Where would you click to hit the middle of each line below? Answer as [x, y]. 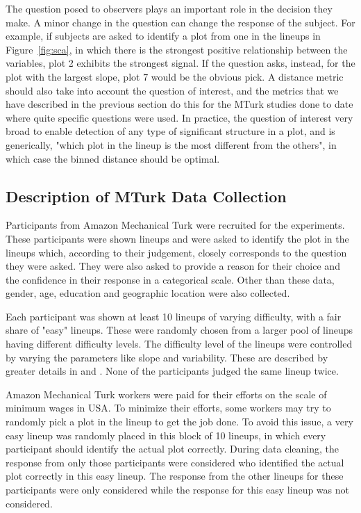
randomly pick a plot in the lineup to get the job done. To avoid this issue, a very [179, 422]
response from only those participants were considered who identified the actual [175, 462]
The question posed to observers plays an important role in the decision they [169, 8]
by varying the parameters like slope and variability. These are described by [167, 357]
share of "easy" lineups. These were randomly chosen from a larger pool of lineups [179, 330]
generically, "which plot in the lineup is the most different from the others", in [171, 144]
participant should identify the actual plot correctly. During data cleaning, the [173, 449]
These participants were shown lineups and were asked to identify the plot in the [177, 238]
